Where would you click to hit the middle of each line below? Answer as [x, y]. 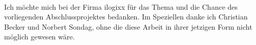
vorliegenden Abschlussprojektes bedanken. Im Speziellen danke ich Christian [126, 17]
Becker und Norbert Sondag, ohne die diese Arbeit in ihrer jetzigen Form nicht [128, 26]
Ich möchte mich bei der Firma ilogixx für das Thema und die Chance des [121, 6]
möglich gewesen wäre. [40, 37]
